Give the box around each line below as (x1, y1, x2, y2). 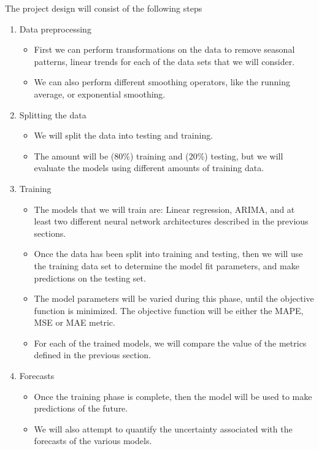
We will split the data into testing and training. (34, 129, 213, 142)
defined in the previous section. (34, 348, 151, 361)
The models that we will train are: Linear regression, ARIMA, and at (34, 202, 295, 215)
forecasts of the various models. (34, 434, 152, 447)
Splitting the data (19, 108, 86, 121)
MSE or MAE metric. (34, 316, 115, 329)
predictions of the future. (34, 402, 128, 415)
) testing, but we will (204, 149, 283, 162)
